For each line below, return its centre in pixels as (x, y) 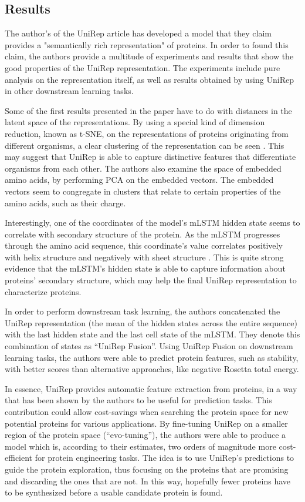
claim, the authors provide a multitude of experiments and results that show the (149, 56)
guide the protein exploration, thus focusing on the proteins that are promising (147, 469)
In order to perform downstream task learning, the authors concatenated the (143, 311)
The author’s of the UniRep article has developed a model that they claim (138, 33)
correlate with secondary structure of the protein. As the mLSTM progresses (143, 234)
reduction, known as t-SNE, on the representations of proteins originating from (147, 133)
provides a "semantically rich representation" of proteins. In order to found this (147, 44)
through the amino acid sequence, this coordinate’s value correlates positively (144, 245)
